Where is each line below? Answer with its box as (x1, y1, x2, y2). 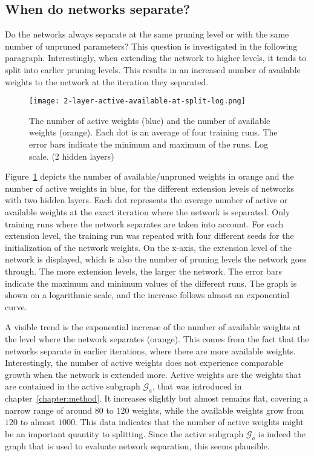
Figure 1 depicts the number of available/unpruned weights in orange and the (5, 170, 294, 183)
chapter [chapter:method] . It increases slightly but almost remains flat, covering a (5, 392, 309, 405)
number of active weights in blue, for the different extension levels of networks (5, 181, 294, 194)
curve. (5, 300, 27, 313)
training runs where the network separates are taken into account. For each (5, 217, 284, 230)
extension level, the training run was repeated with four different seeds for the (5, 229, 294, 242)
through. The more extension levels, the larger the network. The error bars (5, 264, 282, 277)
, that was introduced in (152, 380, 242, 392)
